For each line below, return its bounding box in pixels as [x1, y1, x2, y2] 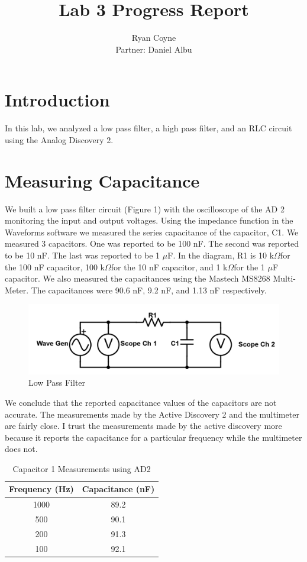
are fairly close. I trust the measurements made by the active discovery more [5, 419, 282, 432]
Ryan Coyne [131, 31, 176, 44]
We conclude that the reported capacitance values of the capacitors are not [5, 396, 277, 408]
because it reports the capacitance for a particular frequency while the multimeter [5, 431, 302, 443]
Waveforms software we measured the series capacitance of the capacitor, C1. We [5, 225, 299, 238]
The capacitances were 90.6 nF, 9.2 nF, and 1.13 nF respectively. [31, 283, 267, 296]
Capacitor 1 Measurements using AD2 [12, 462, 151, 474]
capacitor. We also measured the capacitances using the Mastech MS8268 [5, 272, 270, 285]
